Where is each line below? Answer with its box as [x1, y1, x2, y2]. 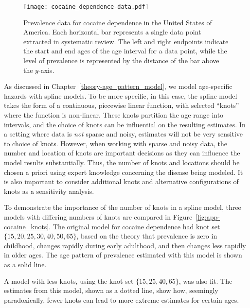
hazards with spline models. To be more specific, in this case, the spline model [4, 90, 237, 101]
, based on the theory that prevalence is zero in [76, 231, 217, 241]
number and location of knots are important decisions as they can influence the [4, 148, 240, 158]
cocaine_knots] [4, 221, 49, 231]
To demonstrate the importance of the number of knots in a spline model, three [4, 202, 241, 212]
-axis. [38, 65, 54, 75]
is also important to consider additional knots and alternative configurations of [4, 176, 239, 187]
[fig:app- [196, 211, 220, 222]
